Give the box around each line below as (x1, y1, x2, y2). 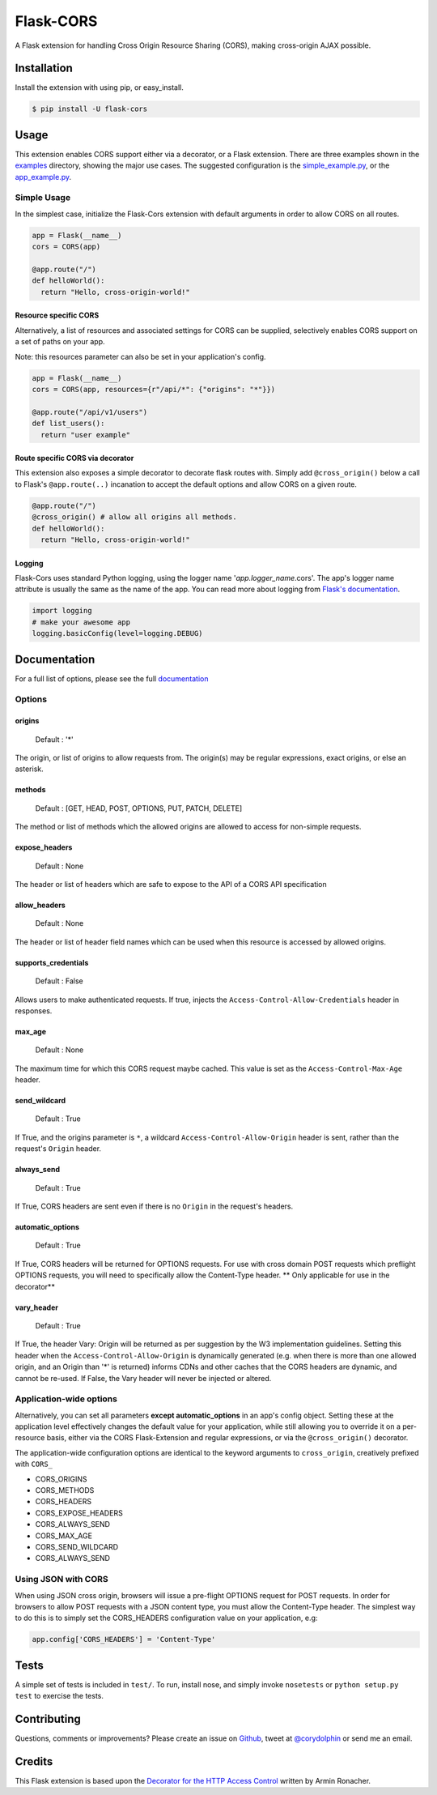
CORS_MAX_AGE (35, 1531, 93, 1541)
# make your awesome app (32, 617, 131, 627)
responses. (15, 1005, 53, 1016)
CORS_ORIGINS (35, 1474, 87, 1484)
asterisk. (15, 764, 44, 774)
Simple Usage (15, 192, 71, 203)
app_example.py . (15, 172, 72, 181)
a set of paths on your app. (15, 337, 105, 347)
